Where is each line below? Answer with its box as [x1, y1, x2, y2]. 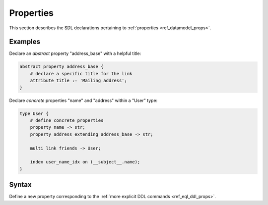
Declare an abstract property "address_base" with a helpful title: [9, 51, 141, 56]
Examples [9, 38, 41, 46]
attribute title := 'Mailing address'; [30, 78, 128, 84]
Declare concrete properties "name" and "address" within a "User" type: [9, 97, 158, 103]
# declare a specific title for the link [30, 71, 133, 76]
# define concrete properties [30, 117, 104, 123]
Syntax [9, 181, 32, 189]
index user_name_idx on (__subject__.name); [30, 159, 140, 165]
